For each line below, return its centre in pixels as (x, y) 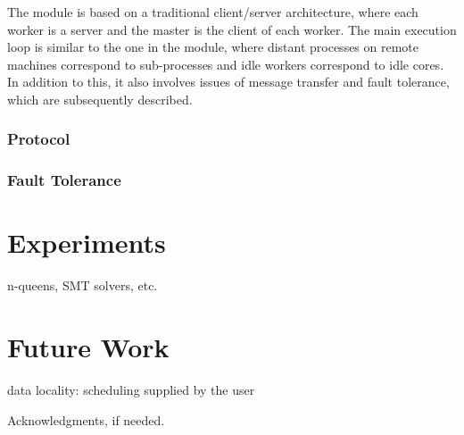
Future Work (88, 347)
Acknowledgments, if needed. (86, 419)
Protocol (39, 139)
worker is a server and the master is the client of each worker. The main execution (232, 29)
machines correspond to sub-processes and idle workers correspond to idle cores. (226, 64)
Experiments (87, 243)
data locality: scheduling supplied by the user (131, 390)
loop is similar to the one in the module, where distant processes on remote (213, 47)
